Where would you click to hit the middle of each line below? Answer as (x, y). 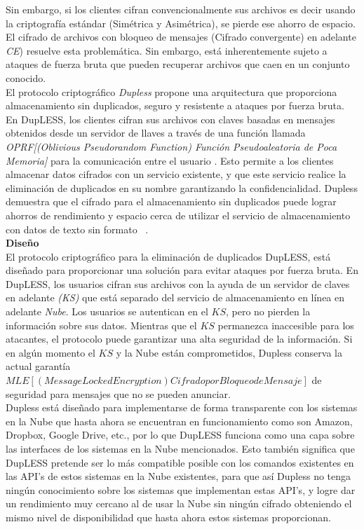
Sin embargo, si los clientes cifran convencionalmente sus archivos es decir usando (181, 9)
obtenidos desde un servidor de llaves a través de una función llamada (156, 133)
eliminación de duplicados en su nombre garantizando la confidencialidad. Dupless (182, 187)
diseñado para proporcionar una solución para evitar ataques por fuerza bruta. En (182, 270)
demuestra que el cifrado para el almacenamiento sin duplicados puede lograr (171, 201)
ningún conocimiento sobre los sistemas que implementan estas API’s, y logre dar (181, 489)
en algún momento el (50, 352)
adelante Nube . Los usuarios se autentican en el (107, 311)
